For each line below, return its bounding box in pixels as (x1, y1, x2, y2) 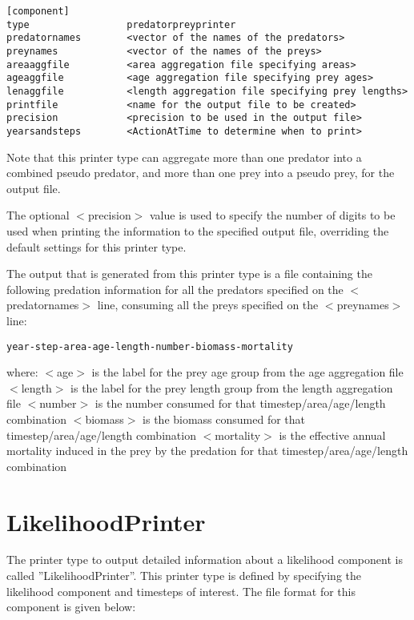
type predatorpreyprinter (6, 18, 236, 30)
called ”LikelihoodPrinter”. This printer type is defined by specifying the (6, 567, 361, 584)
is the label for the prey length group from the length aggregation (70, 379, 393, 396)
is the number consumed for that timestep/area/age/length (94, 395, 386, 412)
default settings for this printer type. (6, 238, 187, 255)
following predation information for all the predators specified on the (6, 280, 344, 297)
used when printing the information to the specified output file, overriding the (6, 222, 389, 239)
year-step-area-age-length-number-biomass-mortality (6, 340, 293, 352)
